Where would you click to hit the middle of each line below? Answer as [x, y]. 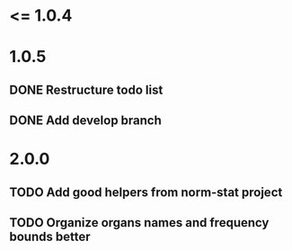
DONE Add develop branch [85, 121]
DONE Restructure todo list [86, 89]
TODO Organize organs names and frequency [139, 223]
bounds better [50, 237]
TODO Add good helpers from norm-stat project [146, 192]
